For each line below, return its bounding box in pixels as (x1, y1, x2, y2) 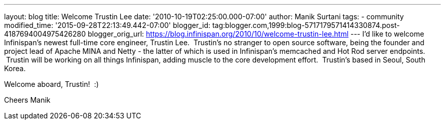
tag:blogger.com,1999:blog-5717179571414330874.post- (212, 21, 400, 29)
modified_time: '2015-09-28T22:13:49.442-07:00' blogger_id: (4, 21, 211, 29)
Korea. (4, 64, 26, 73)
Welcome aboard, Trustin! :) (4, 80, 99, 88)
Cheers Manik (4, 96, 51, 104)
